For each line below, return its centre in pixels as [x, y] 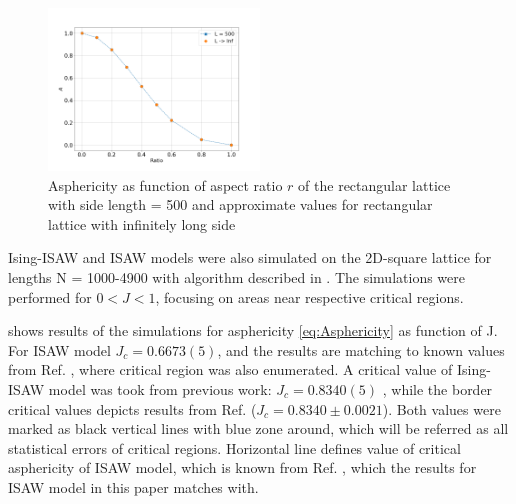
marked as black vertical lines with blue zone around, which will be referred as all [258, 428]
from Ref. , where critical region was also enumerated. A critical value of [230, 369]
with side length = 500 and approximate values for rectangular [240, 204]
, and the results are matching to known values [361, 349]
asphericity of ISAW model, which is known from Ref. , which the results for [242, 467]
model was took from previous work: [160, 389]
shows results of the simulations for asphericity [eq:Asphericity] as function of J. [253, 330]
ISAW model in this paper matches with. [133, 486]
